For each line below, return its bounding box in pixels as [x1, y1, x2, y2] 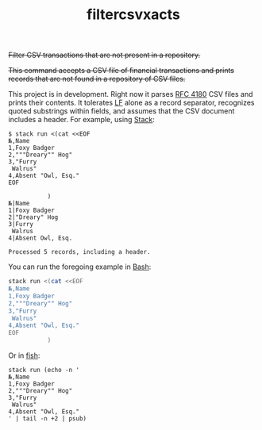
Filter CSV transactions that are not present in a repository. [8, 50, 201, 60]
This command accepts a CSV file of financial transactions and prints [8, 66, 235, 75]
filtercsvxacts [87, 6, 180, 24]
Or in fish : [8, 351, 40, 360]
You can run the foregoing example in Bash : [8, 262, 152, 271]
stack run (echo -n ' [8, 367, 80, 374]
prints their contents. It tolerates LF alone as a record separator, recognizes [8, 98, 255, 108]
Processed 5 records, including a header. [8, 248, 151, 256]
